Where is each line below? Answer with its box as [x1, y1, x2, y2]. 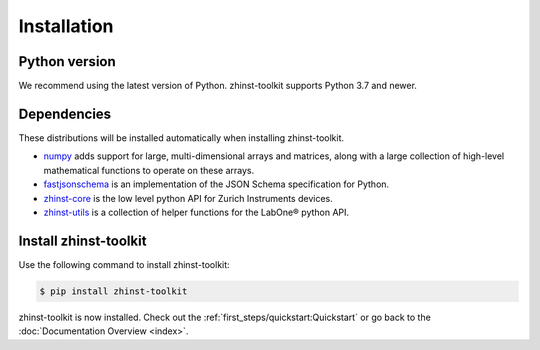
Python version [18, 53, 117, 70]
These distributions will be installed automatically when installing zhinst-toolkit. [18, 131, 345, 144]
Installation [18, 15, 114, 37]
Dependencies [18, 105, 112, 122]
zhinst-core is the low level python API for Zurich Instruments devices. [43, 192, 334, 204]
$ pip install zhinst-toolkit [39, 285, 188, 297]
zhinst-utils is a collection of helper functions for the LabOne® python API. [43, 206, 350, 218]
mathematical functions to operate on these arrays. [43, 164, 255, 176]
